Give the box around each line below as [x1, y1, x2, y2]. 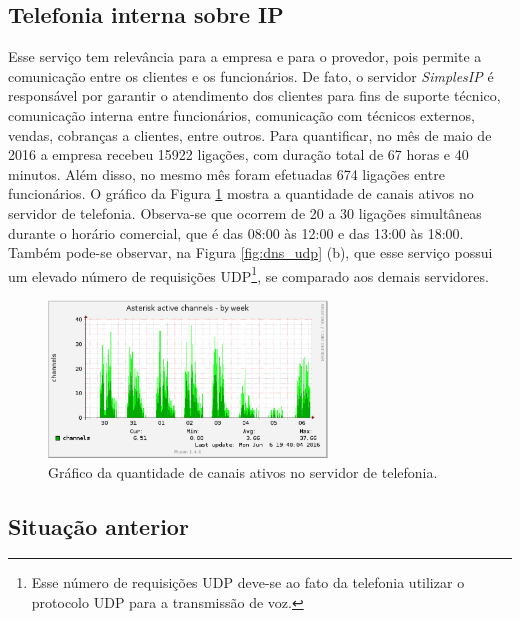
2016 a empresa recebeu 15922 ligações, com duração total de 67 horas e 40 [8, 144, 469, 165]
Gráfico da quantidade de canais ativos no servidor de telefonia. [48, 461, 438, 482]
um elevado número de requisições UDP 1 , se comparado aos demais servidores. [8, 262, 489, 286]
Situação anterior [8, 510, 189, 541]
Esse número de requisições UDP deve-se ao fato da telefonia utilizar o [31, 572, 465, 593]
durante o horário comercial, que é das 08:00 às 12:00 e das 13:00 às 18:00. [8, 222, 464, 243]
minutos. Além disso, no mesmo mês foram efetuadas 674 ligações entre [8, 163, 445, 184]
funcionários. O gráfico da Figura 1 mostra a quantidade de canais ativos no [8, 183, 474, 204]
